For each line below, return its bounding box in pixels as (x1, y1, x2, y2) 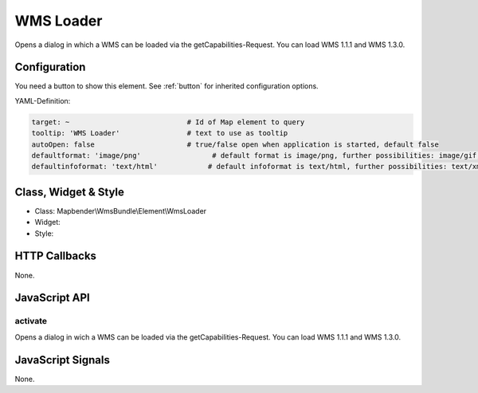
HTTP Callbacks (14, 250, 97, 263)
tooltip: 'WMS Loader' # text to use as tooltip (31, 128, 288, 138)
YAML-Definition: (14, 96, 71, 105)
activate (14, 316, 48, 327)
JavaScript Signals (14, 353, 111, 367)
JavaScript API (14, 291, 91, 305)
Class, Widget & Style (14, 185, 125, 198)
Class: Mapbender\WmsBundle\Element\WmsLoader (34, 206, 207, 215)
